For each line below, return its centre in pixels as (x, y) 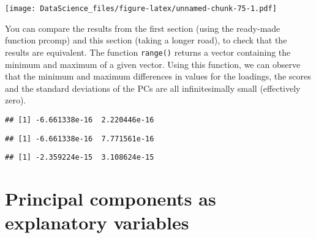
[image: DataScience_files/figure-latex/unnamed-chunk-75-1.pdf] (141, 9)
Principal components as (111, 199)
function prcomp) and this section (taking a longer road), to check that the (146, 40)
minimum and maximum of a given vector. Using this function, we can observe (153, 64)
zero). (16, 100)
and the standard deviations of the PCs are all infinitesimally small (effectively (153, 88)
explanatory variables (97, 222)
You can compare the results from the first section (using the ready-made (143, 28)
